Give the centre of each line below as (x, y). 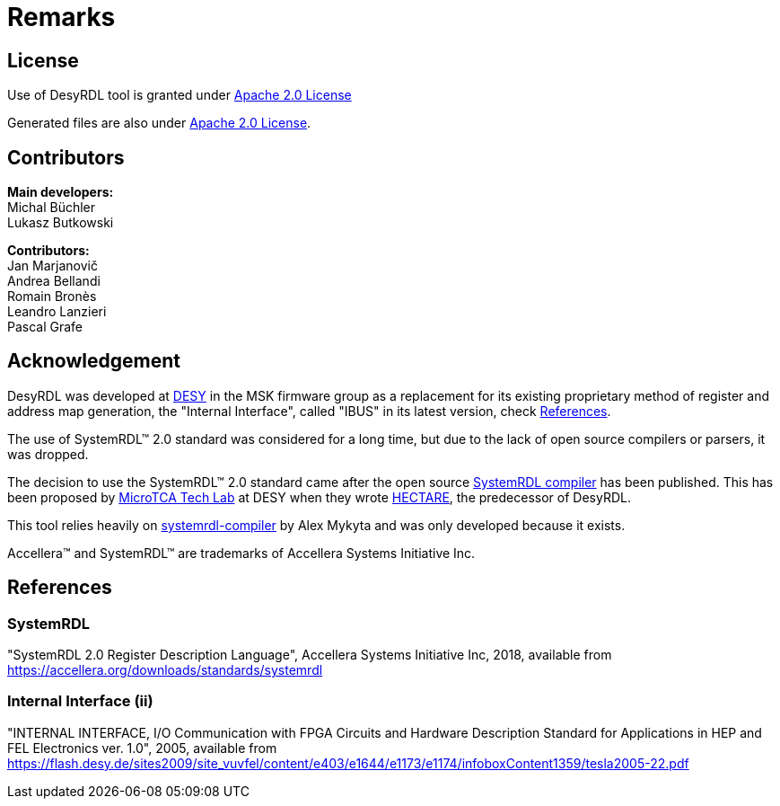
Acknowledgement (94, 361)
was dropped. (48, 454)
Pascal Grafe (45, 327)
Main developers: (61, 192)
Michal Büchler (52, 208)
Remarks (61, 17)
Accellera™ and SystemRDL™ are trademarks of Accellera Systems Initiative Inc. (241, 553)
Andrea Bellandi (54, 281)
